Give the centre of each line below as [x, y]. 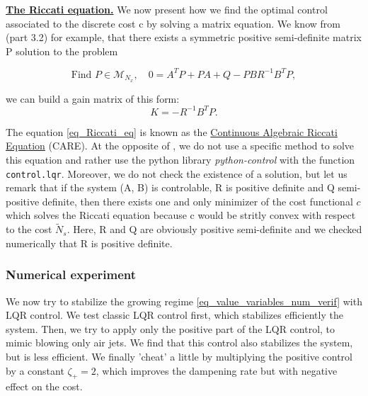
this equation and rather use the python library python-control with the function [180, 160]
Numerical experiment [71, 275]
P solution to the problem [62, 51]
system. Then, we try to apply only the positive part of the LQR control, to [171, 328]
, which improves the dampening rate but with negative [217, 370]
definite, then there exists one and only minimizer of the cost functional [197, 201]
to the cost [29, 229]
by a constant [35, 370]
